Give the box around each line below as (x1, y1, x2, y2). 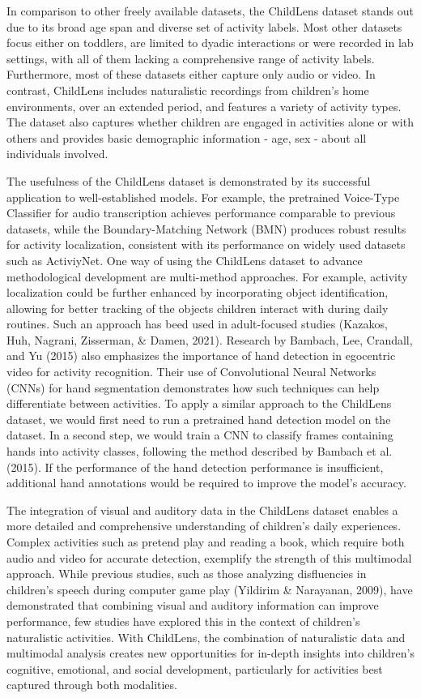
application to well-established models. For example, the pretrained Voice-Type (6, 188, 400, 205)
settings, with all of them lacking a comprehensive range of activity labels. (6, 49, 375, 66)
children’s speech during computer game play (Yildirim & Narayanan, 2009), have (6, 580, 413, 597)
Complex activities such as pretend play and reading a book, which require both (6, 533, 405, 550)
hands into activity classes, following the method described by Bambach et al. (6, 443, 393, 460)
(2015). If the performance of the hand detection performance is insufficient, (6, 458, 384, 475)
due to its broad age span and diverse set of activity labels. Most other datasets (6, 18, 402, 35)
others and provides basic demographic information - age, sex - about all (6, 129, 367, 146)
